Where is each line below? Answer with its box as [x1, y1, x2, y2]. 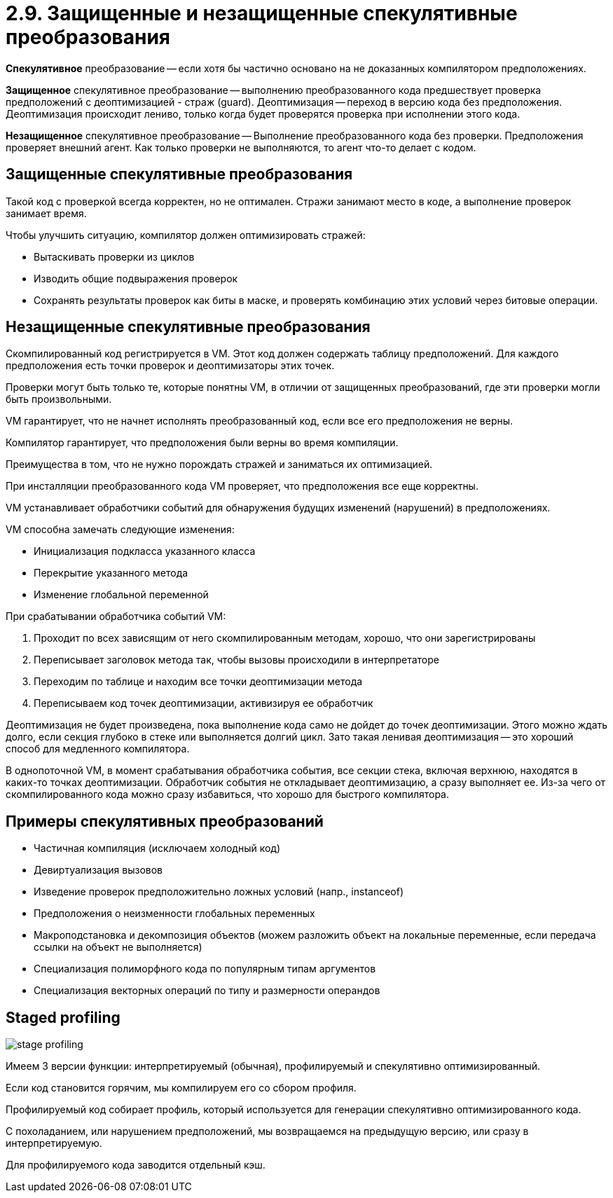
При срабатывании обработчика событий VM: [6, 610, 226, 623]
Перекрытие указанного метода [34, 567, 188, 579]
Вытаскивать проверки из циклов [34, 250, 195, 263]
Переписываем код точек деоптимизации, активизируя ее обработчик [34, 697, 373, 710]
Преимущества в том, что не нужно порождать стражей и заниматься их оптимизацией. [6, 458, 433, 471]
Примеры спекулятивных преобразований [6, 812, 324, 830]
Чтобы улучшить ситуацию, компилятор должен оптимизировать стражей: [6, 228, 366, 241]
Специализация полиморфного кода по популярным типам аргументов [34, 963, 376, 975]
